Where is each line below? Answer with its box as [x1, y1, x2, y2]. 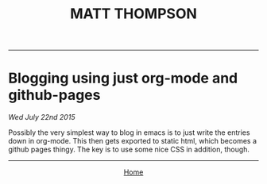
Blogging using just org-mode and [8, 69, 238, 87]
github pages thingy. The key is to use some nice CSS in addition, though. [8, 144, 250, 155]
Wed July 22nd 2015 [8, 113, 75, 122]
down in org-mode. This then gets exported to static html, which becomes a [8, 136, 257, 146]
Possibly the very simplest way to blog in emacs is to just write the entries [8, 128, 250, 137]
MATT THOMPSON [70, 5, 197, 23]
